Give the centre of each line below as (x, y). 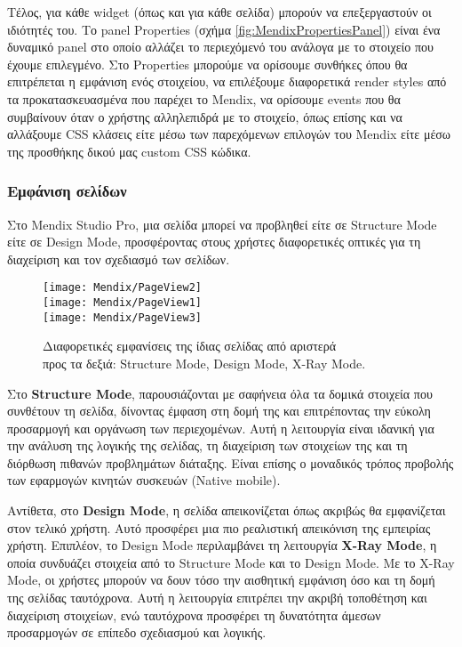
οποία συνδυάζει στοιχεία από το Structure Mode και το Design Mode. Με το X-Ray (231, 562)
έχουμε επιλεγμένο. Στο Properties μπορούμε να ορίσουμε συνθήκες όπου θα (207, 64)
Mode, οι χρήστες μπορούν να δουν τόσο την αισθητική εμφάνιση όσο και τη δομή (221, 580)
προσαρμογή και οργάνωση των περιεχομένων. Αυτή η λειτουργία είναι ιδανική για (221, 428)
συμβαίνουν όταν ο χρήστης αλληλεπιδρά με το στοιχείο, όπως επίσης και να (205, 116)
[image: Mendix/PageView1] (122, 303)
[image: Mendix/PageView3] (122, 317)
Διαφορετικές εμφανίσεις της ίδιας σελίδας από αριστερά (190, 346)
